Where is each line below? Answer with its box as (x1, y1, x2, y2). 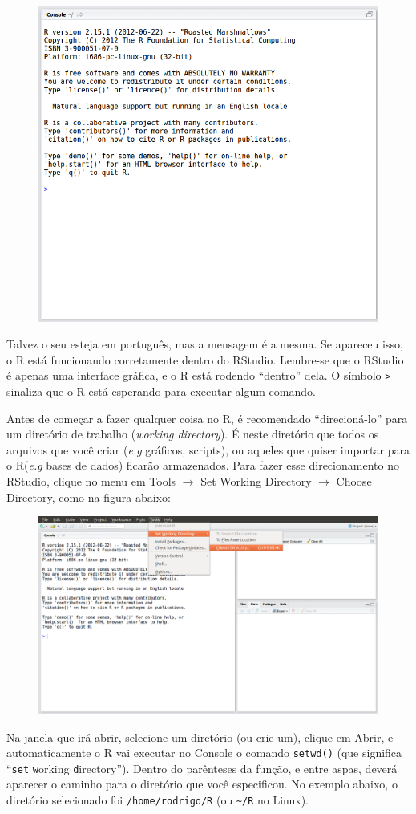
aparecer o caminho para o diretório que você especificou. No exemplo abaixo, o (6, 775, 398, 792)
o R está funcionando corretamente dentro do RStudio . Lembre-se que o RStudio (6, 351, 404, 368)
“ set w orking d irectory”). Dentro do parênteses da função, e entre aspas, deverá (6, 759, 398, 776)
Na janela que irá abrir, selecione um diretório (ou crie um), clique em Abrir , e (6, 728, 394, 745)
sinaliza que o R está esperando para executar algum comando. (6, 383, 316, 399)
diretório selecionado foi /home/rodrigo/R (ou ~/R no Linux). (6, 792, 309, 808)
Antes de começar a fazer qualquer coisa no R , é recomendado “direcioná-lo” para (6, 409, 408, 426)
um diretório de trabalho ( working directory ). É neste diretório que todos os (6, 425, 379, 442)
